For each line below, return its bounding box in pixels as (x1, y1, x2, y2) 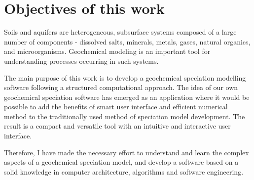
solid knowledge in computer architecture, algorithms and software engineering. (4, 166, 244, 177)
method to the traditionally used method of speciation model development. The (4, 111, 245, 121)
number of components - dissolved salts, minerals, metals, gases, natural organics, (4, 36, 251, 46)
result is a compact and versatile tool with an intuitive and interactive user (4, 121, 231, 131)
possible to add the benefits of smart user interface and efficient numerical (4, 101, 228, 112)
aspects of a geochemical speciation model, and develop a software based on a (4, 157, 239, 167)
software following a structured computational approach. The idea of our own (4, 82, 238, 92)
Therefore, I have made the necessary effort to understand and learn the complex (4, 147, 249, 157)
